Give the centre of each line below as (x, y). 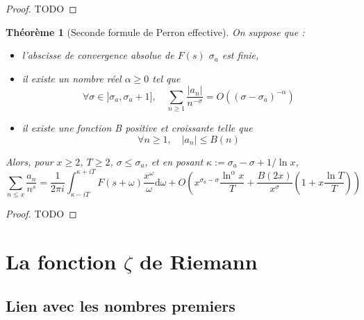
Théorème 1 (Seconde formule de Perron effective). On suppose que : (155, 32)
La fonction (61, 261)
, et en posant (174, 161)
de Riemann (199, 261)
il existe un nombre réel (72, 78)
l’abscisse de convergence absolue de (98, 55)
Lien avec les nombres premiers (121, 305)
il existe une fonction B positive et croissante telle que (137, 128)
